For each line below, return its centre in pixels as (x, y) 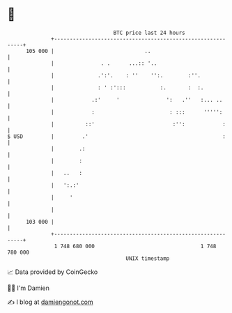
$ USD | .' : (117, 136)
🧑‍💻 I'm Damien (29, 288)
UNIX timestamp (148, 258)
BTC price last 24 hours (149, 33)
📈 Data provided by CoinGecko (53, 272)
